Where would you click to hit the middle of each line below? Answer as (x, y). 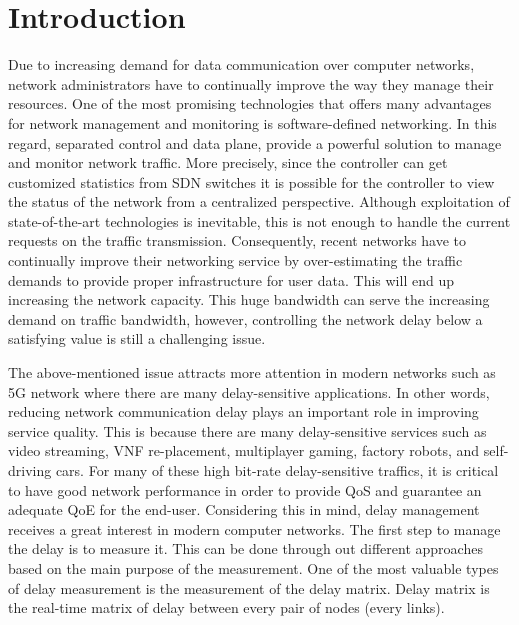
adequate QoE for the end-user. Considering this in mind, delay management (244, 509)
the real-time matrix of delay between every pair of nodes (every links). (226, 607)
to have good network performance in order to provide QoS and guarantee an (245, 489)
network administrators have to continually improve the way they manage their (251, 83)
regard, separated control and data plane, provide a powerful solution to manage (255, 142)
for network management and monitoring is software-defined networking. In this (252, 122)
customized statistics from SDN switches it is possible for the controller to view (251, 181)
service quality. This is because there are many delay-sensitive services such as (247, 430)
